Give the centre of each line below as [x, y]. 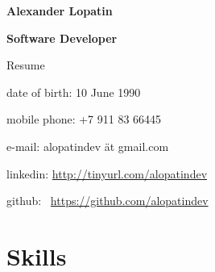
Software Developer [62, 38]
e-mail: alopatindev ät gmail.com [88, 146]
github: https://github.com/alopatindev [107, 201]
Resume [26, 65]
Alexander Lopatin [60, 10]
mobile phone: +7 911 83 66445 [84, 119]
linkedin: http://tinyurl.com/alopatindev [107, 173]
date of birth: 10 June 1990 [74, 92]
